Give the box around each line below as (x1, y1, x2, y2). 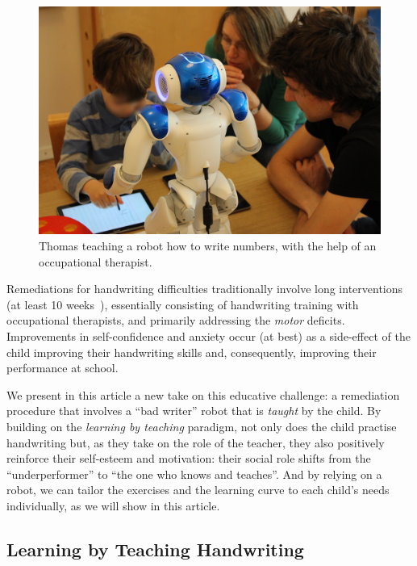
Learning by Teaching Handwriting (6, 536, 304, 561)
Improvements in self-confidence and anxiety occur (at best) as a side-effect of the (6, 327, 411, 344)
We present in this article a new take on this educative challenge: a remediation (6, 386, 400, 403)
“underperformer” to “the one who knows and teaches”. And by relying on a (6, 465, 382, 482)
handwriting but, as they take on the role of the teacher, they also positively (6, 434, 385, 451)
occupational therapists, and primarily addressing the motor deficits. (6, 312, 345, 329)
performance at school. (6, 359, 119, 376)
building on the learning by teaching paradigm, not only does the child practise (6, 417, 397, 434)
